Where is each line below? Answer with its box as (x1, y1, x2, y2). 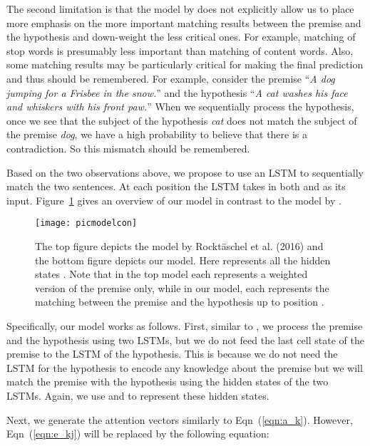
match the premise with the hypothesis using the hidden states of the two (6, 374, 329, 389)
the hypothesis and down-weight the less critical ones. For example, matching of (6, 29, 356, 44)
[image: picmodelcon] (35, 218, 138, 229)
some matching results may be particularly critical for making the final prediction (6, 57, 364, 72)
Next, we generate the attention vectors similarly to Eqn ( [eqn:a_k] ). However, (6, 412, 353, 427)
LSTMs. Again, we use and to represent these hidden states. (6, 388, 269, 403)
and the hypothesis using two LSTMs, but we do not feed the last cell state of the (6, 332, 364, 347)
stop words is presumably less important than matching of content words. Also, (6, 43, 354, 58)
